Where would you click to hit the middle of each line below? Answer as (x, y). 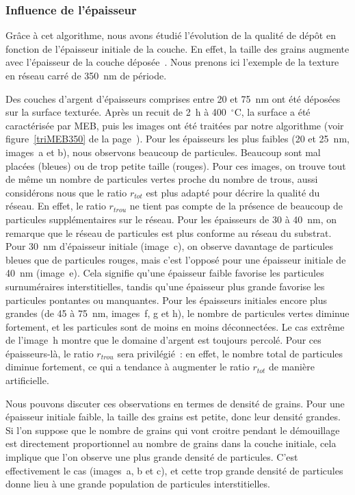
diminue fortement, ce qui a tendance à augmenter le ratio (128, 367)
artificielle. (27, 380)
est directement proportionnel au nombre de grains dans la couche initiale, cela (171, 443)
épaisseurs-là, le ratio (50, 353)
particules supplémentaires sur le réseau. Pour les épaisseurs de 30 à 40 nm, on (171, 219)
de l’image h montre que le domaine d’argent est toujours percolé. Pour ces (163, 340)
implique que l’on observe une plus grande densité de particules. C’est (152, 457)
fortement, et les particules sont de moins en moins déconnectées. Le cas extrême (175, 326)
